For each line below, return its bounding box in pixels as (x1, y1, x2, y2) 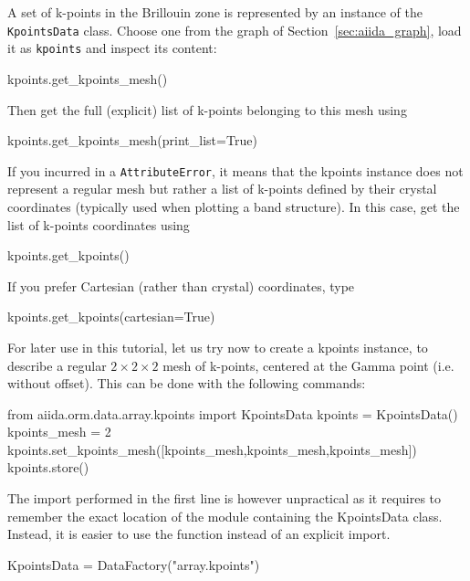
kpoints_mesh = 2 (7, 422, 111, 441)
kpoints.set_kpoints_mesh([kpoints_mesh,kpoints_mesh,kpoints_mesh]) (7, 439, 417, 459)
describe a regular (7, 355, 107, 375)
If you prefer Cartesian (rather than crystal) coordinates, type (7, 276, 355, 295)
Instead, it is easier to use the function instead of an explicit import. (7, 524, 391, 544)
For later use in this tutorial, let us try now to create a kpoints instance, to (7, 337, 428, 356)
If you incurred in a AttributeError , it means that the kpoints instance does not (7, 161, 464, 180)
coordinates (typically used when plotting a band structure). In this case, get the (7, 196, 460, 216)
